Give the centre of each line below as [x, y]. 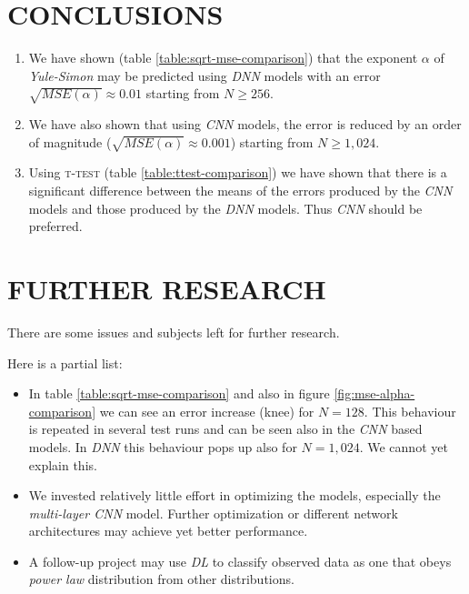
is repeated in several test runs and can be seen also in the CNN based [225, 429]
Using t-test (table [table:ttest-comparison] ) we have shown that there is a [238, 172]
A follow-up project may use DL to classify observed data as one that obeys [240, 561]
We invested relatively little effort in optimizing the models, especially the [234, 495]
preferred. [55, 226]
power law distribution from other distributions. [161, 579]
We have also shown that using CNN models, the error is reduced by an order [245, 124]
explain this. [63, 464]
